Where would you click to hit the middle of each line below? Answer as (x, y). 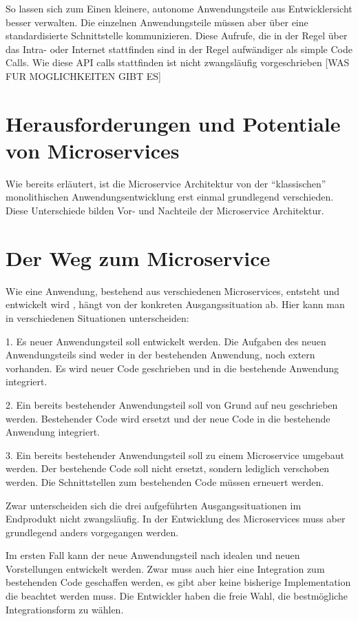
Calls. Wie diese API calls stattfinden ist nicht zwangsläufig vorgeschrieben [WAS (178, 62)
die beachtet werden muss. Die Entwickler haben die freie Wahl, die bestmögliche (177, 596)
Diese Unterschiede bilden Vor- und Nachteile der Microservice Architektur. (165, 211)
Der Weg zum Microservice (138, 257)
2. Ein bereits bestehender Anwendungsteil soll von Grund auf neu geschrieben (172, 404)
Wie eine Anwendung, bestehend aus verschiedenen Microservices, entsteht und (173, 291)
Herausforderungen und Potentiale (173, 123)
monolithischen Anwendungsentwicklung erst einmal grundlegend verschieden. (170, 197)
